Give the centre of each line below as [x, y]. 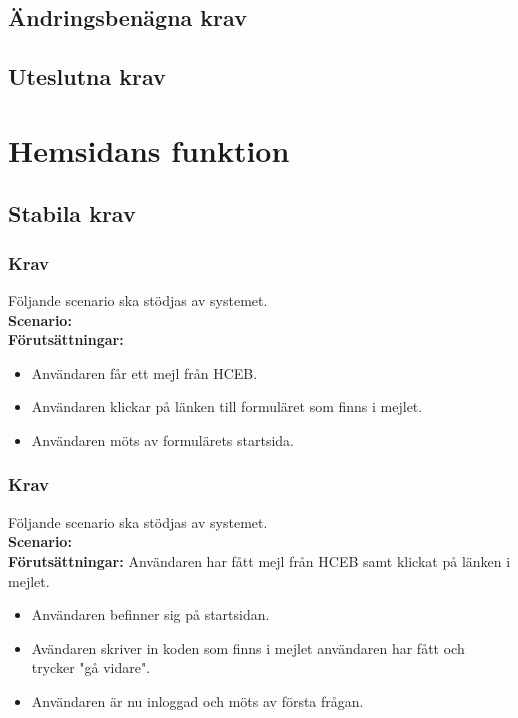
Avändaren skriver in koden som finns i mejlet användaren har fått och [248, 647]
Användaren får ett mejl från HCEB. [144, 372]
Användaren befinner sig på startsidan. [150, 614]
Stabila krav [72, 213]
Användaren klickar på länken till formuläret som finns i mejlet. [227, 406]
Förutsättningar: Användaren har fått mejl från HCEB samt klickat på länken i [259, 560]
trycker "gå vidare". [91, 667]
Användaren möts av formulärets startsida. [162, 439]
